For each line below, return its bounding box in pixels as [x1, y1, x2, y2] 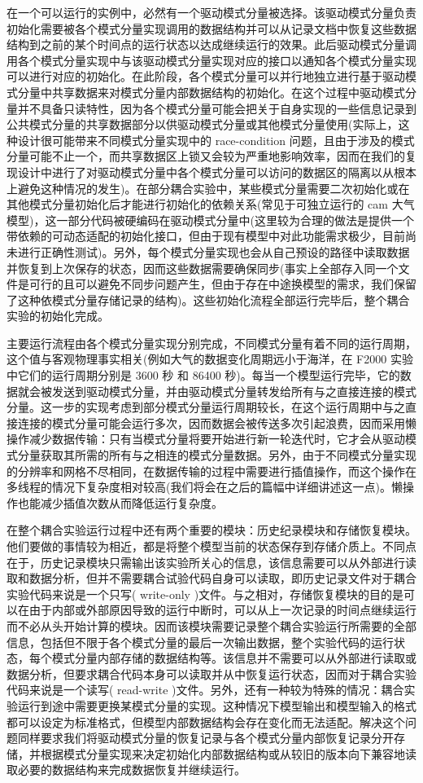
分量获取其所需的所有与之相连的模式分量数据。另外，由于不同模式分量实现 [17, 446, 416, 464]
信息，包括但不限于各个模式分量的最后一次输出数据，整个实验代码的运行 [7, 633, 394, 650]
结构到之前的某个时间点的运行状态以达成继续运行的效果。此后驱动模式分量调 [7, 36, 416, 53]
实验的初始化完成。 [7, 307, 109, 324]
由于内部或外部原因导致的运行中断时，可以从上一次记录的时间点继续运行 [28, 601, 416, 618]
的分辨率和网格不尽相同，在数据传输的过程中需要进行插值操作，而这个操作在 [7, 462, 416, 479]
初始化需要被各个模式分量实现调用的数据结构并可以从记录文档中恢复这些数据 [7, 20, 416, 37]
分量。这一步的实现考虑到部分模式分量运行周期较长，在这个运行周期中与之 [7, 398, 405, 416]
